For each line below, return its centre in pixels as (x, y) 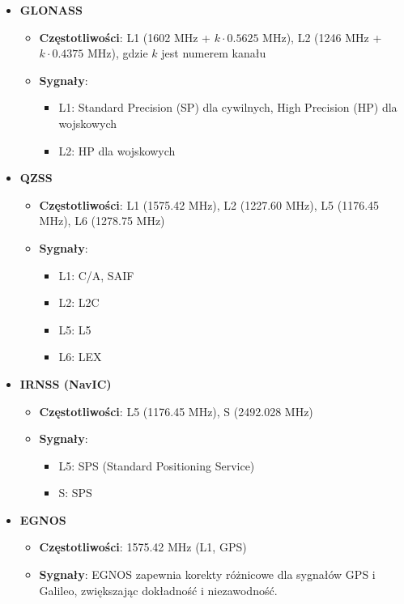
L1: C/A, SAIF (96, 275)
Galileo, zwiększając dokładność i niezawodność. (158, 590)
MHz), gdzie (118, 53)
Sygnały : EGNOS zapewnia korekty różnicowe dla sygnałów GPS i (207, 574)
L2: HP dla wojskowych (117, 150)
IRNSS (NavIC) (66, 383)
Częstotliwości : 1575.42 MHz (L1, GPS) (143, 547)
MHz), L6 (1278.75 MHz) (102, 221)
